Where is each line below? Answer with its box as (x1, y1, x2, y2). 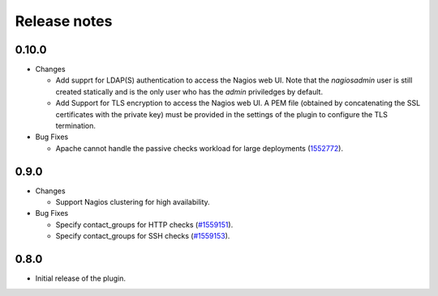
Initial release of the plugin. (35, 273, 126, 283)
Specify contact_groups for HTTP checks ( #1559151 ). (55, 219, 234, 230)
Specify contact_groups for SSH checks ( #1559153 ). (55, 231, 230, 241)
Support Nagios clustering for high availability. (55, 197, 210, 207)
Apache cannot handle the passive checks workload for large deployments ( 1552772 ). (55, 143, 344, 153)
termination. (55, 121, 97, 131)
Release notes (15, 12, 113, 30)
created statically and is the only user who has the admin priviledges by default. (55, 87, 324, 96)
